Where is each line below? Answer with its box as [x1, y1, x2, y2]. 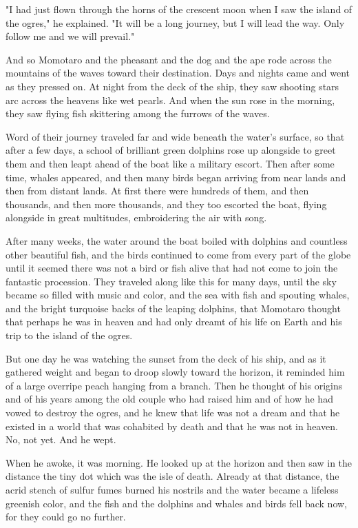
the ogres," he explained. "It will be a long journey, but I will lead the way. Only [6, 15, 345, 30]
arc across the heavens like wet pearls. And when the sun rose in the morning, [6, 92, 335, 107]
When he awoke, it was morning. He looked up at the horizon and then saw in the [6, 455, 352, 469]
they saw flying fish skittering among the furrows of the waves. [6, 106, 270, 121]
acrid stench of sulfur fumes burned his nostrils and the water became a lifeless [6, 483, 339, 496]
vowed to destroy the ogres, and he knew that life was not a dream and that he [6, 405, 340, 420]
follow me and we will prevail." [6, 29, 135, 43]
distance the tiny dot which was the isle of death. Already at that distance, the [6, 469, 339, 483]
